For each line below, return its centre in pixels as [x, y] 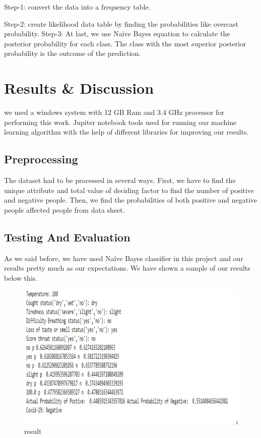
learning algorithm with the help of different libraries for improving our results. [126, 132]
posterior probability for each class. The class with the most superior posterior [125, 43]
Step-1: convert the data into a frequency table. [77, 7]
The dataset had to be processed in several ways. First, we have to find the [120, 180]
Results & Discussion [79, 88]
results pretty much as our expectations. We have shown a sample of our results [127, 268]
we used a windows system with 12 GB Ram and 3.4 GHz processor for [114, 112]
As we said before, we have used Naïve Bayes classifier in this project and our [124, 258]
